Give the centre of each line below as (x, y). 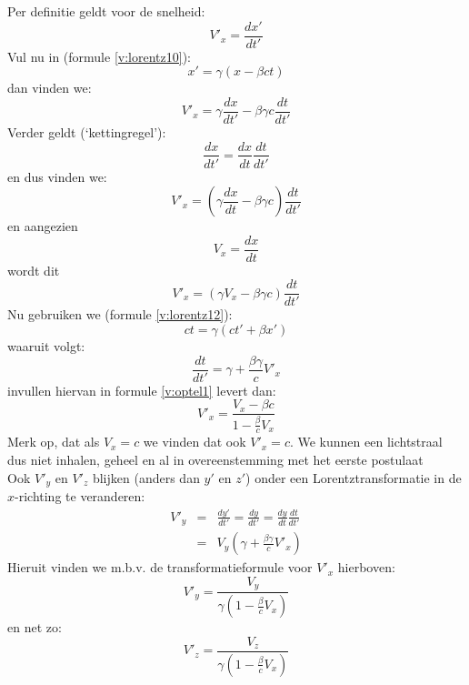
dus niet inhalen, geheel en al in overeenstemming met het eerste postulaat (215, 459)
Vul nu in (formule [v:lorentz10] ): (99, 56)
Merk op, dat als (54, 442)
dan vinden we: (50, 88)
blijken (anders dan (146, 477)
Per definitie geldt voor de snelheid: (106, 11)
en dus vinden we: (57, 176)
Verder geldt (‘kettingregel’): (87, 131)
